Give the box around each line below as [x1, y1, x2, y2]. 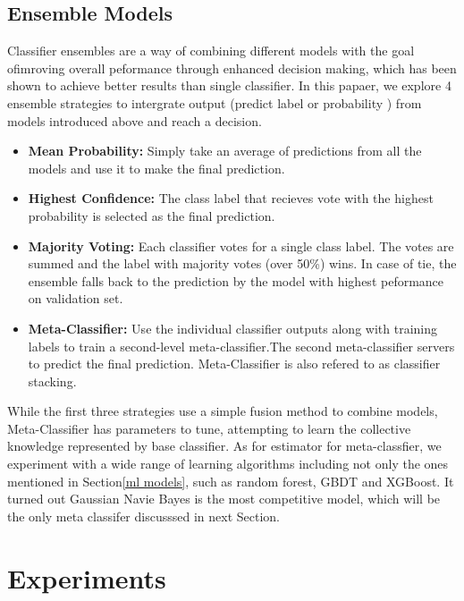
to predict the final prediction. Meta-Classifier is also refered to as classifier [28, 354, 441, 373]
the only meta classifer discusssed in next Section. [7, 506, 280, 525]
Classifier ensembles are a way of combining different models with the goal [7, 41, 415, 60]
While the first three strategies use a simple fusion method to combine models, [7, 402, 438, 420]
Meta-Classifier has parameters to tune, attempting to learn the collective [7, 419, 411, 437]
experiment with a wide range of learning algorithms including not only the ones [7, 454, 449, 473]
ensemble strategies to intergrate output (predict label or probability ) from [7, 93, 422, 112]
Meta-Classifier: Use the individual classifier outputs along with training [28, 318, 437, 337]
